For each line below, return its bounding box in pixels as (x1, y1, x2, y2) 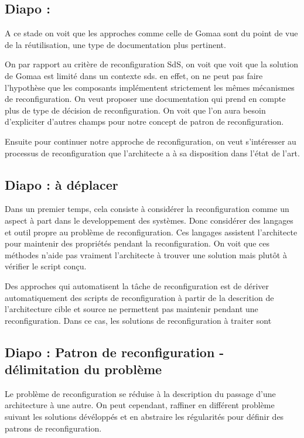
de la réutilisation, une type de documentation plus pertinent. (5, 38, 226, 50)
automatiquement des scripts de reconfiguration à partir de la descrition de (5, 291, 274, 303)
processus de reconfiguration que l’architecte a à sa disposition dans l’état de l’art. (5, 146, 300, 159)
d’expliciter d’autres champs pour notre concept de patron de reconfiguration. (5, 115, 284, 128)
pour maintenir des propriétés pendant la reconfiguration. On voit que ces (5, 237, 270, 249)
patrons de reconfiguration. (5, 422, 102, 434)
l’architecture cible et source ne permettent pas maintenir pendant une (5, 303, 258, 315)
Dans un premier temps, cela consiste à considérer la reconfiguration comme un (5, 203, 289, 215)
